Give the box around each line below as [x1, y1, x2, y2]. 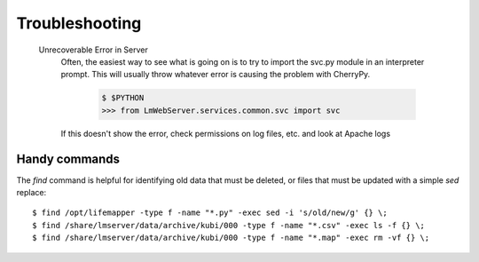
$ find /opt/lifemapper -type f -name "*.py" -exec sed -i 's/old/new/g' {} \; [32, 208, 388, 218]
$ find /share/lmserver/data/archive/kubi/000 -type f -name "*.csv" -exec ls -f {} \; [32, 220, 426, 230]
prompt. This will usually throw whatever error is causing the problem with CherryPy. [60, 69, 371, 80]
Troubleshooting [16, 13, 142, 33]
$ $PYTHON [101, 93, 145, 103]
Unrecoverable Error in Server [38, 44, 148, 55]
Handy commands [16, 151, 120, 166]
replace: [16, 187, 47, 197]
